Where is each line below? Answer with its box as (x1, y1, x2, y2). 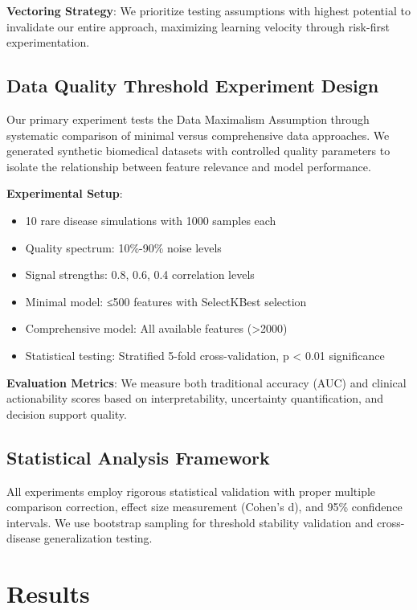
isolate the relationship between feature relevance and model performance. (6, 158, 371, 174)
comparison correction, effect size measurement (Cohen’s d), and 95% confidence (6, 498, 403, 515)
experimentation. (6, 34, 90, 51)
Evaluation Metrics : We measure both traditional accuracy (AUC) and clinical (6, 374, 407, 391)
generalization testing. (43, 530, 153, 547)
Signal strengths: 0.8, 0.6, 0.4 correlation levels (25, 266, 255, 283)
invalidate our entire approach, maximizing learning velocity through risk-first (6, 18, 390, 35)
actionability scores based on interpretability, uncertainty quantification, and (6, 390, 384, 407)
